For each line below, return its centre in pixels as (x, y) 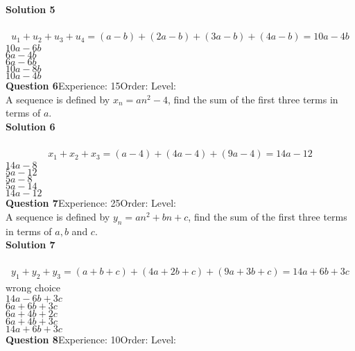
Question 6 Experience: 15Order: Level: (91, 86)
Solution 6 (31, 126)
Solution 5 (31, 9)
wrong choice (33, 288)
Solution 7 (31, 245)
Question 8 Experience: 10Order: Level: (91, 339)
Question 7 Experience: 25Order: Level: (91, 203)
